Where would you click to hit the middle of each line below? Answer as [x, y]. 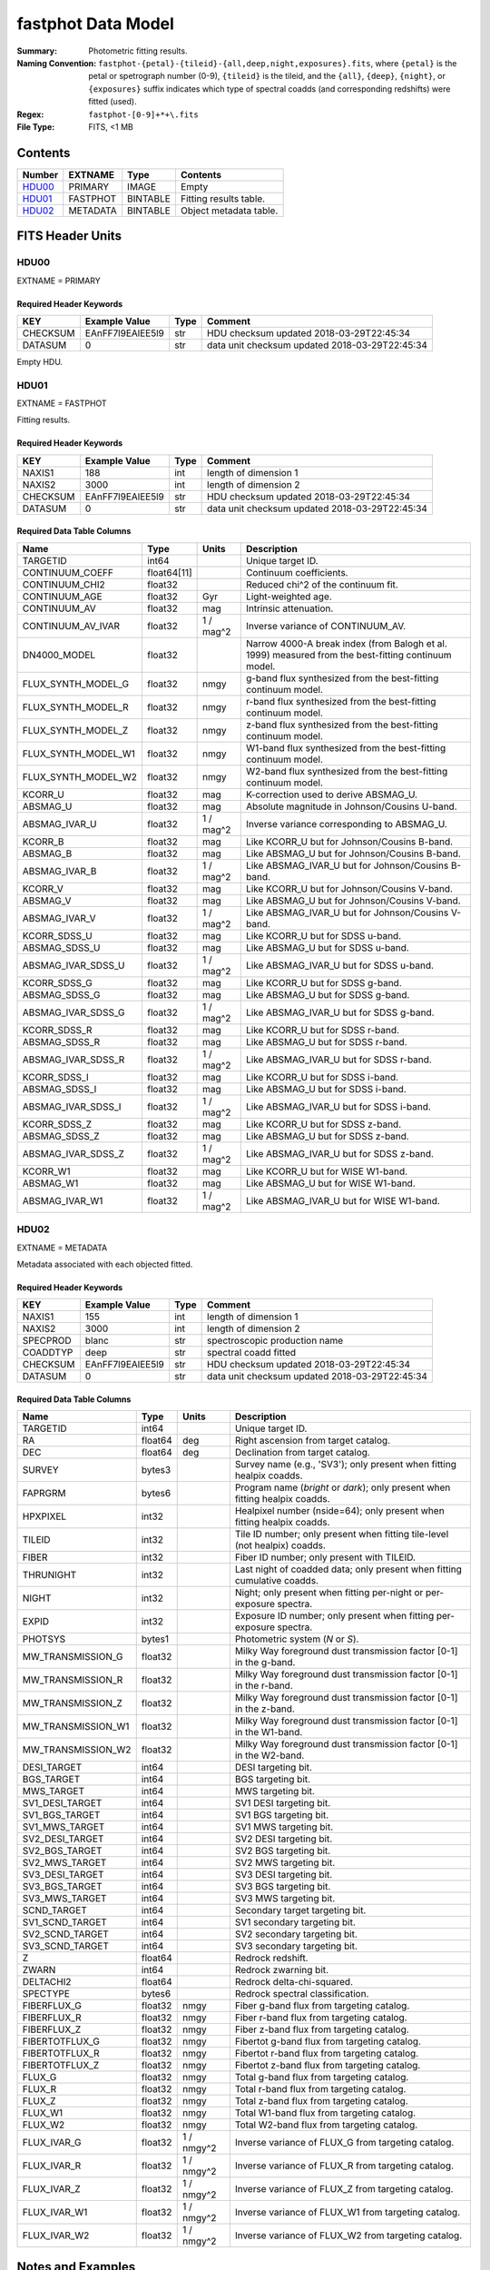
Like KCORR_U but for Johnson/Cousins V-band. [349, 888]
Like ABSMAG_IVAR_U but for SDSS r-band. [339, 1060]
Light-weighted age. [289, 597]
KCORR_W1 [47, 1171]
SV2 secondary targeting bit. [296, 1934]
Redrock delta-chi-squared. [294, 1982]
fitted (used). [113, 102]
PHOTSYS [44, 1639]
